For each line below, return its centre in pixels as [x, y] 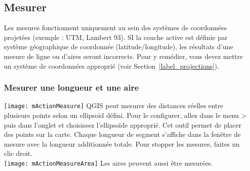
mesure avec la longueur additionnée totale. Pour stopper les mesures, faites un [122, 143]
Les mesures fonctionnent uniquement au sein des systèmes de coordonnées [116, 28]
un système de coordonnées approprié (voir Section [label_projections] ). [112, 66]
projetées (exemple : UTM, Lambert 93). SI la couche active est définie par [116, 37]
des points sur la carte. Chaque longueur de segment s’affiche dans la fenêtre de [122, 134]
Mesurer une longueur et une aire [71, 87]
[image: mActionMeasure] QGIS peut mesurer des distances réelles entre [114, 105]
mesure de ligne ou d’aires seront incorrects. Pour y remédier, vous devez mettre [124, 56]
